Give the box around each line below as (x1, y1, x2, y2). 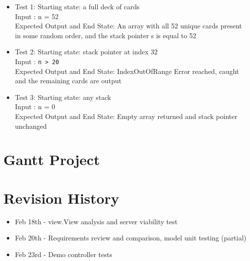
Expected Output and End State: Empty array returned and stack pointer (15, 111, 237, 121)
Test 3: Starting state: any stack (15, 92, 111, 102)
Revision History (3, 188, 119, 208)
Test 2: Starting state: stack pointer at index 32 (15, 47, 158, 57)
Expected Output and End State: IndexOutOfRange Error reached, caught (15, 66, 239, 76)
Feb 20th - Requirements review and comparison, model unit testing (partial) (15, 233, 247, 243)
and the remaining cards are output (15, 75, 122, 86)
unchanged (15, 120, 47, 131)
